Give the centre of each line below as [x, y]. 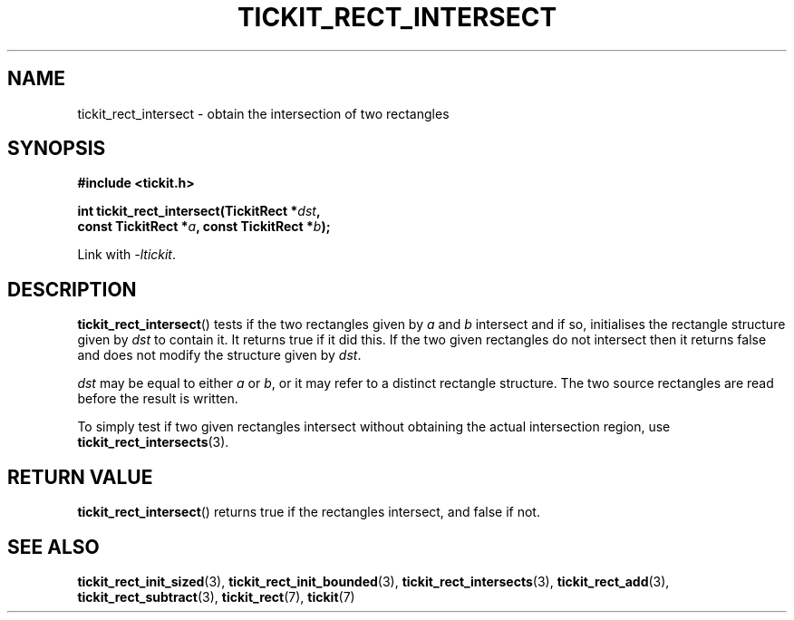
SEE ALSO [53, 547]
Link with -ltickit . [127, 255]
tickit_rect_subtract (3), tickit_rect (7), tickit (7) [216, 596]
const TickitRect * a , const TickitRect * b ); [204, 227]
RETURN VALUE [80, 477]
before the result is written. [158, 399]
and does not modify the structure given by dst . [219, 355]
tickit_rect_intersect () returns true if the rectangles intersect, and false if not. [309, 512]
